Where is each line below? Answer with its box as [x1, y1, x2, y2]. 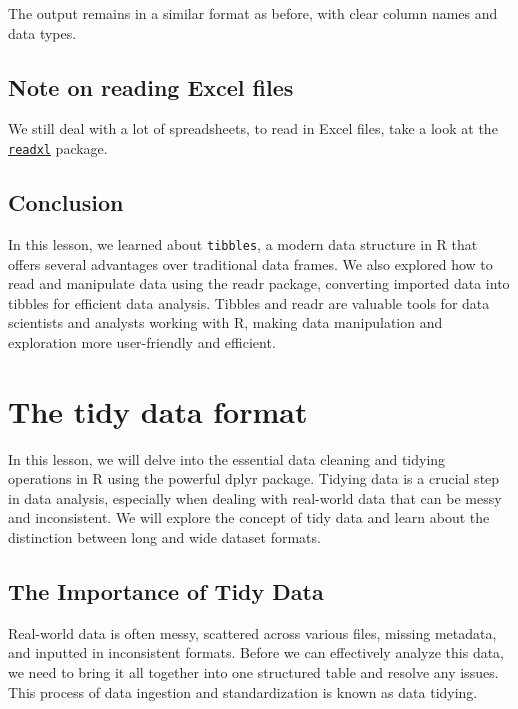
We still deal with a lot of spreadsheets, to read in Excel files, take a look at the [8, 118, 498, 139]
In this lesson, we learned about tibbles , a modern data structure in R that [8, 233, 478, 254]
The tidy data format [8, 390, 308, 431]
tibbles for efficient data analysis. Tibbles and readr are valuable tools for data [8, 292, 490, 313]
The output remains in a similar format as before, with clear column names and [8, 3, 498, 23]
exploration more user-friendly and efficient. [8, 331, 276, 352]
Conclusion [8, 187, 124, 218]
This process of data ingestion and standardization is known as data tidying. [8, 681, 478, 702]
